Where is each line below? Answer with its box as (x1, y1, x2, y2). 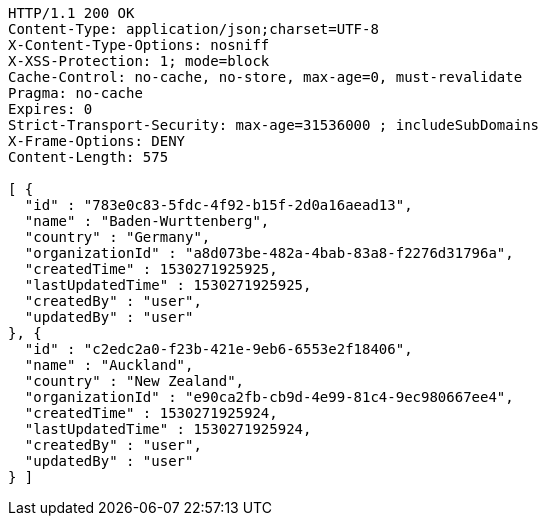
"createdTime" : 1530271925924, (24, 405, 278, 421)
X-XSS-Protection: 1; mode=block (8, 53, 270, 69)
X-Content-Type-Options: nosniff (8, 37, 270, 53)
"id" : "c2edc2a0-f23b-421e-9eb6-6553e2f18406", (24, 341, 413, 357)
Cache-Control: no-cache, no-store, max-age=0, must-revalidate (8, 69, 523, 85)
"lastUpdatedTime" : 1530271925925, (24, 277, 312, 293)
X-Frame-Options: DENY (8, 133, 186, 149)
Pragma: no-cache (8, 85, 143, 101)
